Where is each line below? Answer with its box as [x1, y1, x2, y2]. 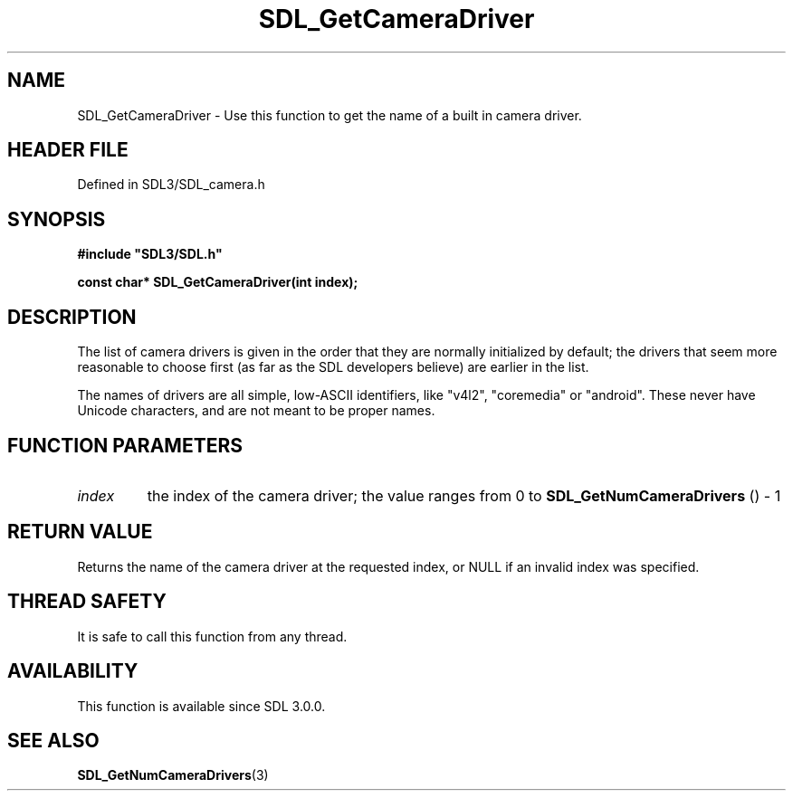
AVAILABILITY [7, 660, 139, 683]
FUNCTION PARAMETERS [7, 433, 243, 457]
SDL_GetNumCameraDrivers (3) [77, 767, 269, 784]
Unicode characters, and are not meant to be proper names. [77, 403, 435, 419]
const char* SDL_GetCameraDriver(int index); [77, 274, 358, 290]
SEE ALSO [7, 728, 100, 752]
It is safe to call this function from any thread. [77, 628, 348, 644]
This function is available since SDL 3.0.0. [77, 698, 326, 714]
